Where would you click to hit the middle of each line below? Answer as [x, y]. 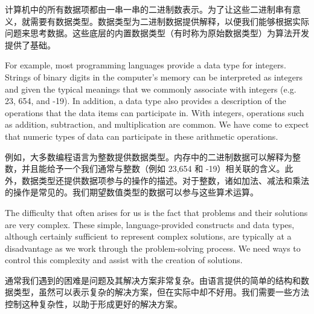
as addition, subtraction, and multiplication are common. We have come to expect [157, 124]
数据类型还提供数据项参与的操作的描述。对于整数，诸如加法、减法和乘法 [165, 180]
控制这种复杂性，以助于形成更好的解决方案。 [94, 304]
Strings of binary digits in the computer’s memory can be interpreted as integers [154, 77]
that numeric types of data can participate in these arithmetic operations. [142, 136]
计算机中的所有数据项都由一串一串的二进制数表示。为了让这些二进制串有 [149, 9]
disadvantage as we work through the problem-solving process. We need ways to [153, 248]
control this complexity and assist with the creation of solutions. [124, 260]
